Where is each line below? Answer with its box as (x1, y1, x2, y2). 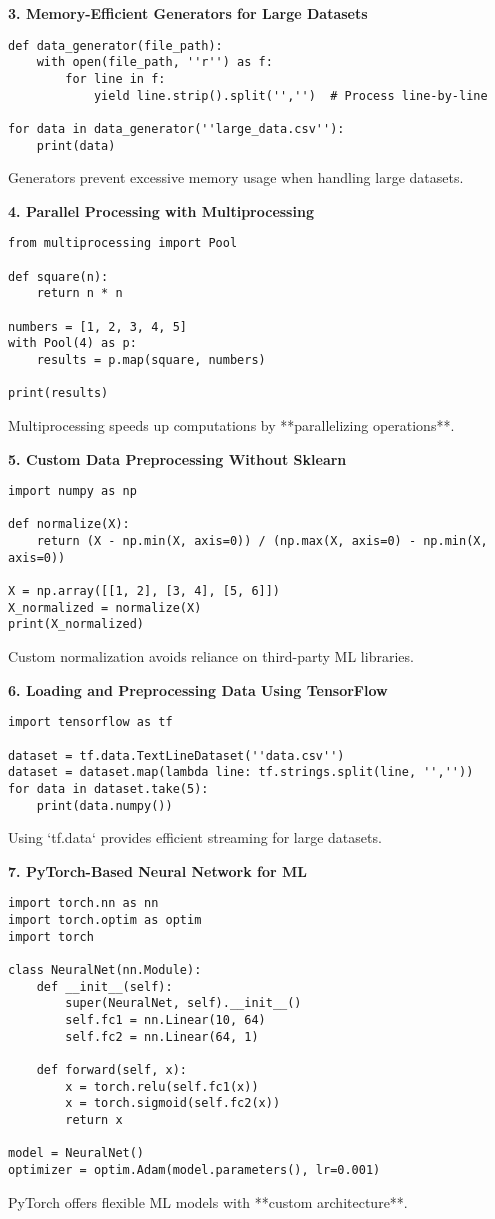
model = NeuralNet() (8, 1146, 145, 1161)
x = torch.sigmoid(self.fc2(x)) (65, 1096, 281, 1111)
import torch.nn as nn (8, 896, 159, 911)
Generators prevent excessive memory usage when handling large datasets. (8, 167, 464, 188)
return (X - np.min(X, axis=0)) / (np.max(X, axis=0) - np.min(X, (36, 534, 488, 549)
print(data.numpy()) (36, 798, 173, 813)
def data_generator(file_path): (8, 38, 223, 53)
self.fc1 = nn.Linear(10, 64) (65, 1012, 266, 1027)
